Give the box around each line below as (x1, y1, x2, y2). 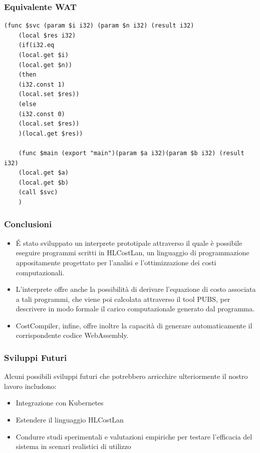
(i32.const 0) (18, 110, 65, 118)
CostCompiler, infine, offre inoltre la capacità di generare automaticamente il (16, 320, 252, 330)
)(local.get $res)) (18, 130, 83, 137)
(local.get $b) (18, 179, 69, 186)
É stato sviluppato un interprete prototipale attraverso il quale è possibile (16, 237, 242, 248)
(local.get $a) (18, 169, 69, 177)
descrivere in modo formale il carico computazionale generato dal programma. (16, 303, 255, 314)
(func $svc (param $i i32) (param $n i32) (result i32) (4, 22, 194, 30)
